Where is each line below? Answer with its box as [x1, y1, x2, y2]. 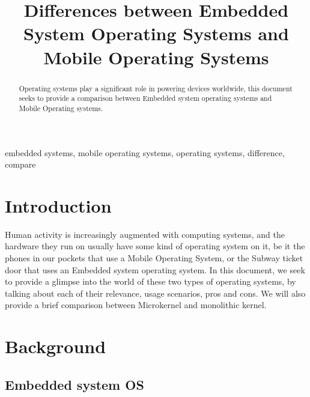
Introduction [5, 193, 112, 217]
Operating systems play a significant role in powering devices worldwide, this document [19, 83, 293, 93]
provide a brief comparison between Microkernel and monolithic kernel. [5, 299, 267, 311]
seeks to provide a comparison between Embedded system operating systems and [19, 93, 272, 103]
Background [5, 334, 106, 359]
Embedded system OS [5, 375, 144, 393]
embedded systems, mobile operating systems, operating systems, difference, [5, 146, 285, 159]
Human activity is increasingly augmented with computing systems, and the [5, 228, 285, 240]
